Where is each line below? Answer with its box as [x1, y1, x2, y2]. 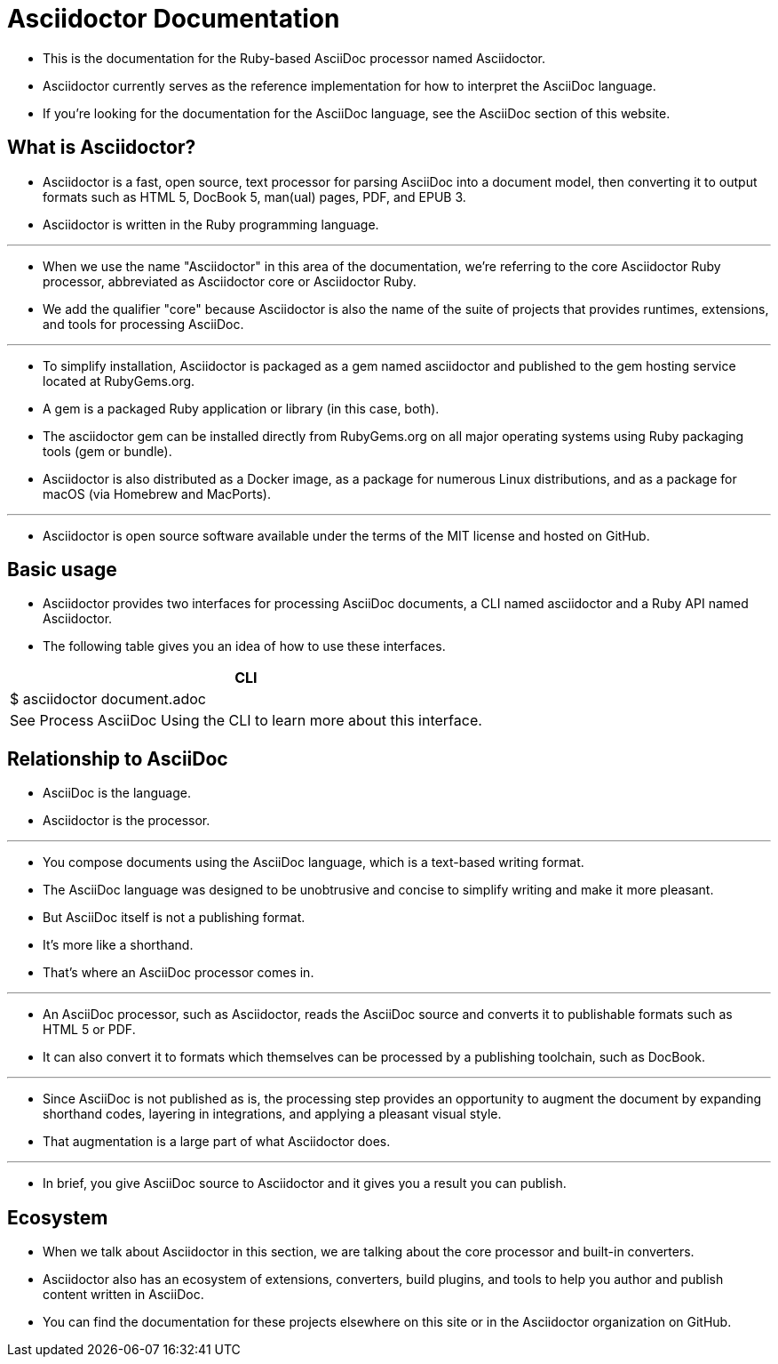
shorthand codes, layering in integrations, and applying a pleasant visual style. [43, 1106, 502, 1122]
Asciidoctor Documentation [7, 4, 340, 34]
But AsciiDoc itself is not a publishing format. [43, 910, 306, 926]
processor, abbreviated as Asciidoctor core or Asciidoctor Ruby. [43, 273, 417, 289]
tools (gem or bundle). [43, 443, 172, 459]
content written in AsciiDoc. [43, 1287, 204, 1303]
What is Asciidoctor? [7, 136, 196, 159]
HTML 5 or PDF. [43, 1022, 136, 1038]
